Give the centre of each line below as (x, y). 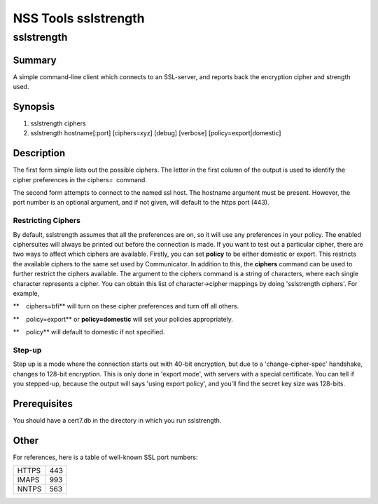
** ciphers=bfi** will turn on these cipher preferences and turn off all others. (126, 306)
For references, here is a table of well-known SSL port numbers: (106, 457)
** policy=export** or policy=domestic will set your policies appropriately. (123, 319)
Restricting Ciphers (47, 221)
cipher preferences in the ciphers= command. (80, 179)
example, (26, 293)
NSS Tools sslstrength (79, 18)
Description (39, 153)
